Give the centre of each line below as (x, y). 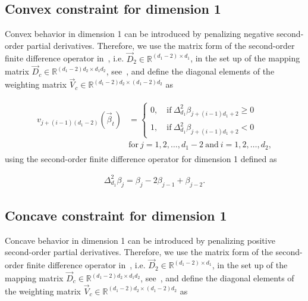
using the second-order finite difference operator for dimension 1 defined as (141, 158)
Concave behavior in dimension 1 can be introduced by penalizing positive (140, 240)
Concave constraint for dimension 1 (116, 215)
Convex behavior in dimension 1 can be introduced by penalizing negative (139, 34)
